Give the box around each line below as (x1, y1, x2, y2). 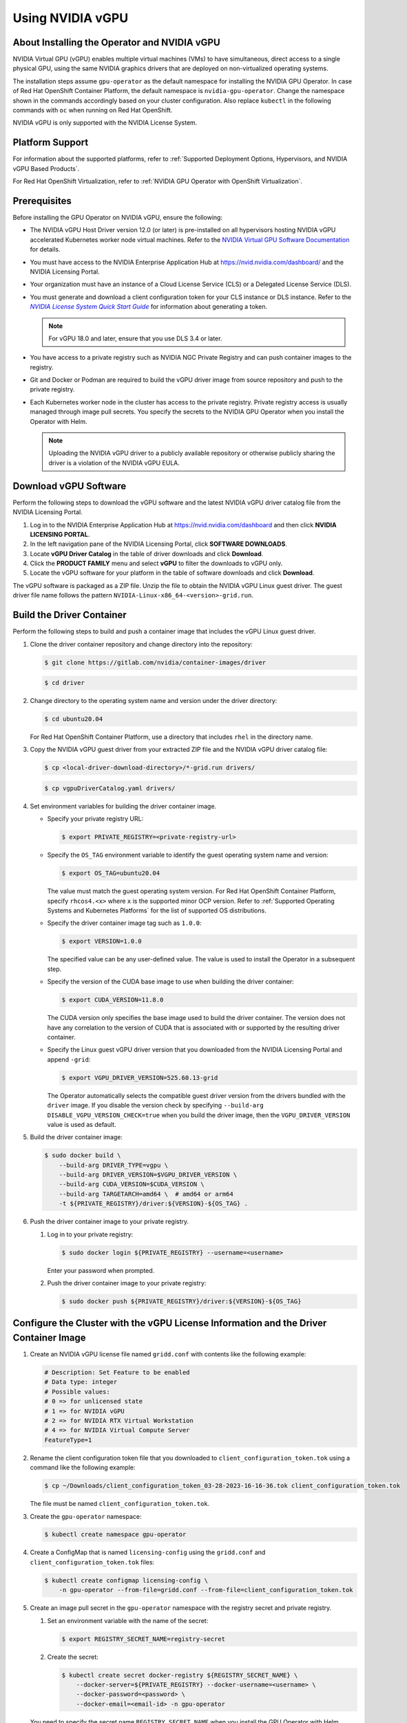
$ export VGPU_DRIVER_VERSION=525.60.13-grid (61, 1074, 218, 1081)
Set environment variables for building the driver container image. (30, 802, 217, 810)
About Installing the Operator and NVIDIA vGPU (12, 37, 220, 48)
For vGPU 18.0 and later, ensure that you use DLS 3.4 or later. (48, 334, 222, 343)
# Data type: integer (44, 1378, 118, 1386)
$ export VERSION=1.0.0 (61, 937, 143, 946)
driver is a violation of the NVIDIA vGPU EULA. (48, 458, 180, 467)
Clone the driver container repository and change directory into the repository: (30, 640, 253, 648)
